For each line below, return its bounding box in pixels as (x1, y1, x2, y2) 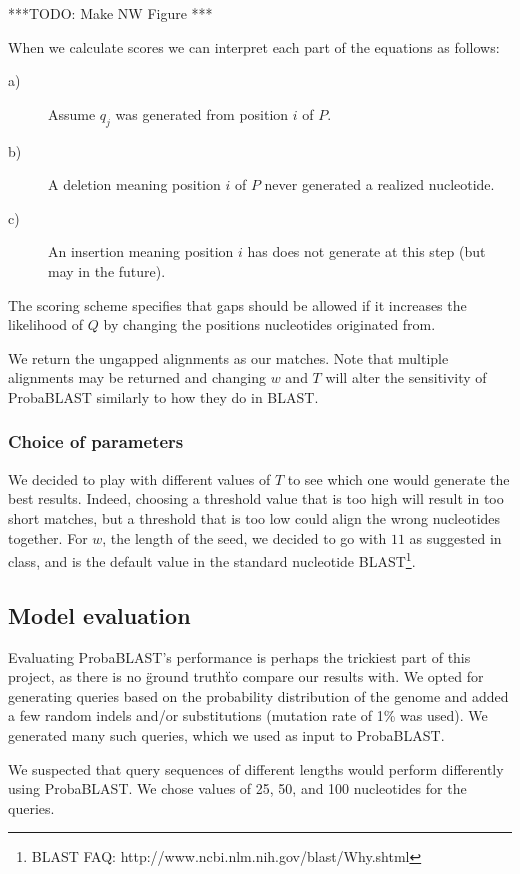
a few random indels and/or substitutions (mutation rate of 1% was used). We (8, 705, 488, 726)
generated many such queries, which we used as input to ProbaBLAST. (8, 724, 445, 745)
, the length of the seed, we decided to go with (102, 527, 387, 548)
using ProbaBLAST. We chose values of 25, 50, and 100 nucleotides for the (8, 778, 467, 799)
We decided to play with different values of (8, 468, 271, 489)
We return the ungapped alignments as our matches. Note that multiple (8, 347, 449, 368)
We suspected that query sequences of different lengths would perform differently (8, 758, 504, 779)
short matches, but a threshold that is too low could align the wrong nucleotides (8, 507, 501, 528)
